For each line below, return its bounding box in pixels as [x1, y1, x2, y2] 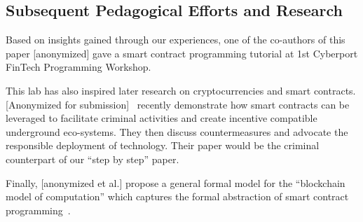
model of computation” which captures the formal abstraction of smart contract [6, 189, 349, 204]
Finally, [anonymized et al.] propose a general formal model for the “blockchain [6, 175, 345, 190]
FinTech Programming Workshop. [6, 60, 151, 74]
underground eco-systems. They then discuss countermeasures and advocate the [6, 124, 348, 139]
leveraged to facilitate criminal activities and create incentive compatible [6, 111, 317, 125]
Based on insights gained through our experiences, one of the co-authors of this [6, 32, 345, 47]
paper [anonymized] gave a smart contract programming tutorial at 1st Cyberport [6, 46, 358, 60]
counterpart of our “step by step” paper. [6, 151, 179, 166]
